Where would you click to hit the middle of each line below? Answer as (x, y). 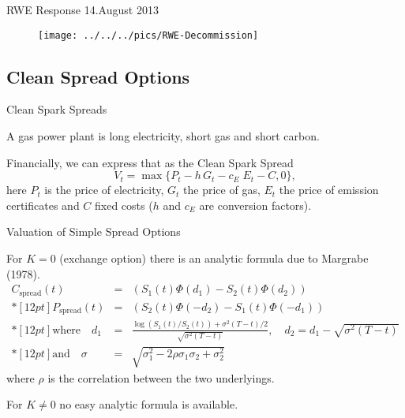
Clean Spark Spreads (57, 109)
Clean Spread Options (98, 76)
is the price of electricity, (104, 190)
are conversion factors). (255, 205)
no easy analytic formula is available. (149, 404)
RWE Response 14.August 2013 (82, 9)
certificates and (43, 205)
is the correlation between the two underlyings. (161, 377)
